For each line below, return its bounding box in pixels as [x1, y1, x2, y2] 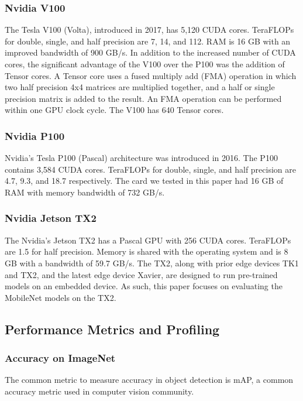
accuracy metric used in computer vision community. [5, 385, 194, 397]
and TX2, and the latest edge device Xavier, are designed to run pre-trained [5, 268, 278, 280]
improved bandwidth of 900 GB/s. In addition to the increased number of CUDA [5, 46, 296, 59]
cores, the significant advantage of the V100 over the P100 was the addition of [5, 58, 285, 70]
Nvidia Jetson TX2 [5, 211, 97, 225]
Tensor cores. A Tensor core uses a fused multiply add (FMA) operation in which [5, 69, 297, 81]
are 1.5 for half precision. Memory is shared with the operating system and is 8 [5, 245, 288, 258]
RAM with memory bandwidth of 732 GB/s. [5, 186, 165, 198]
